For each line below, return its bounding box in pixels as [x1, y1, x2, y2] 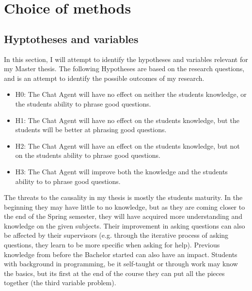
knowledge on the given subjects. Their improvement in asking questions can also [4, 220, 245, 230]
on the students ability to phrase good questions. [15, 150, 160, 160]
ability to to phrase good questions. [15, 176, 121, 186]
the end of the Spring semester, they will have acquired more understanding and [4, 211, 242, 221]
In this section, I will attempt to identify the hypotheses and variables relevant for [4, 54, 248, 64]
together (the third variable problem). [4, 277, 116, 288]
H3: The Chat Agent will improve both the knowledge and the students [15, 166, 228, 176]
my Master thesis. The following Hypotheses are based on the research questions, [4, 63, 245, 74]
